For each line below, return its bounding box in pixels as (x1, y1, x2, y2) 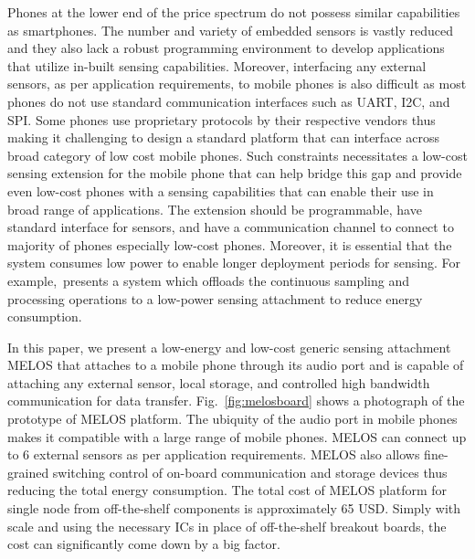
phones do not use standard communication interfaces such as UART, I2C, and (7, 91, 450, 111)
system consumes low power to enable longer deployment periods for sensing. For (7, 253, 460, 272)
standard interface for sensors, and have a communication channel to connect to (7, 217, 454, 237)
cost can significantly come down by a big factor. (7, 534, 280, 554)
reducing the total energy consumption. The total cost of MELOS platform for (7, 480, 448, 500)
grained (7, 462, 49, 481)
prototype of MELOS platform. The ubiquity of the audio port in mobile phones (7, 409, 458, 428)
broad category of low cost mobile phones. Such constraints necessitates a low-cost (7, 145, 468, 164)
